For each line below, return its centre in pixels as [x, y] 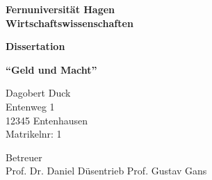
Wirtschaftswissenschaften [70, 23]
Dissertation [35, 46]
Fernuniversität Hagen [60, 9]
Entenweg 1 [30, 106]
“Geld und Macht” [51, 69]
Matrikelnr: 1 [34, 134]
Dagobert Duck [38, 93]
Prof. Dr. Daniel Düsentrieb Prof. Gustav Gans [106, 171]
